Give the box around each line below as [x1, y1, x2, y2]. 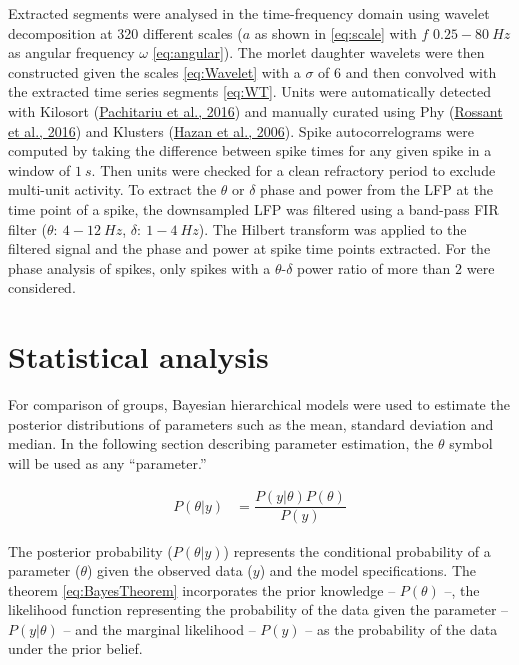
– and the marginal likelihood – [63, 618, 256, 639]
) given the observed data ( [87, 560, 253, 581]
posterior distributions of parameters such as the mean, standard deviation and [8, 413, 494, 434]
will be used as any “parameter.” [8, 452, 207, 473]
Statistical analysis [8, 336, 269, 377]
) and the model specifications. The [259, 560, 477, 581]
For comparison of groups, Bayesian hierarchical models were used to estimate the [8, 394, 510, 415]
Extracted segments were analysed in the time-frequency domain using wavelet [8, 3, 490, 23]
